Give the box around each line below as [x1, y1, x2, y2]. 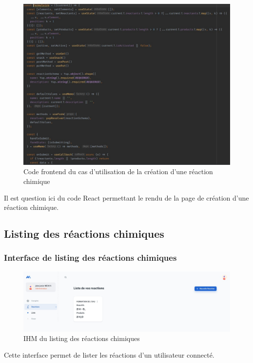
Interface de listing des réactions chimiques [4, 251, 177, 264]
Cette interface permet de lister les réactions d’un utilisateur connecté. [4, 349, 214, 360]
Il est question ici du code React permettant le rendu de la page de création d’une [4, 192, 249, 203]
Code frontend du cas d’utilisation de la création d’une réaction [23, 166, 213, 177]
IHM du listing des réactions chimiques [23, 333, 140, 343]
